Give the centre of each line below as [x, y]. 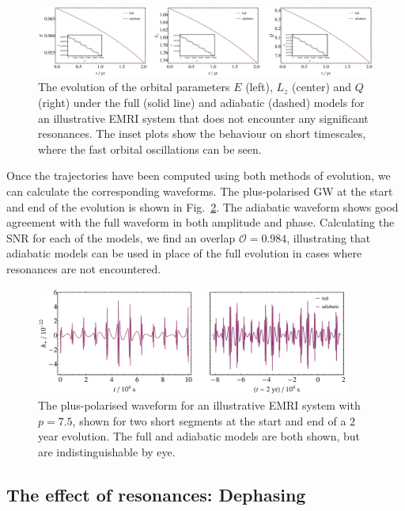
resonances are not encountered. [84, 268]
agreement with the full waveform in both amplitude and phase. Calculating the [201, 222]
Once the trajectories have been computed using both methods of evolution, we [199, 175]
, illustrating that [329, 237]
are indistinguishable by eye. [107, 451]
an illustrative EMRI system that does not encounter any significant [203, 118]
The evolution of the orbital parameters [134, 87]
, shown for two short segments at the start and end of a [209, 420]
